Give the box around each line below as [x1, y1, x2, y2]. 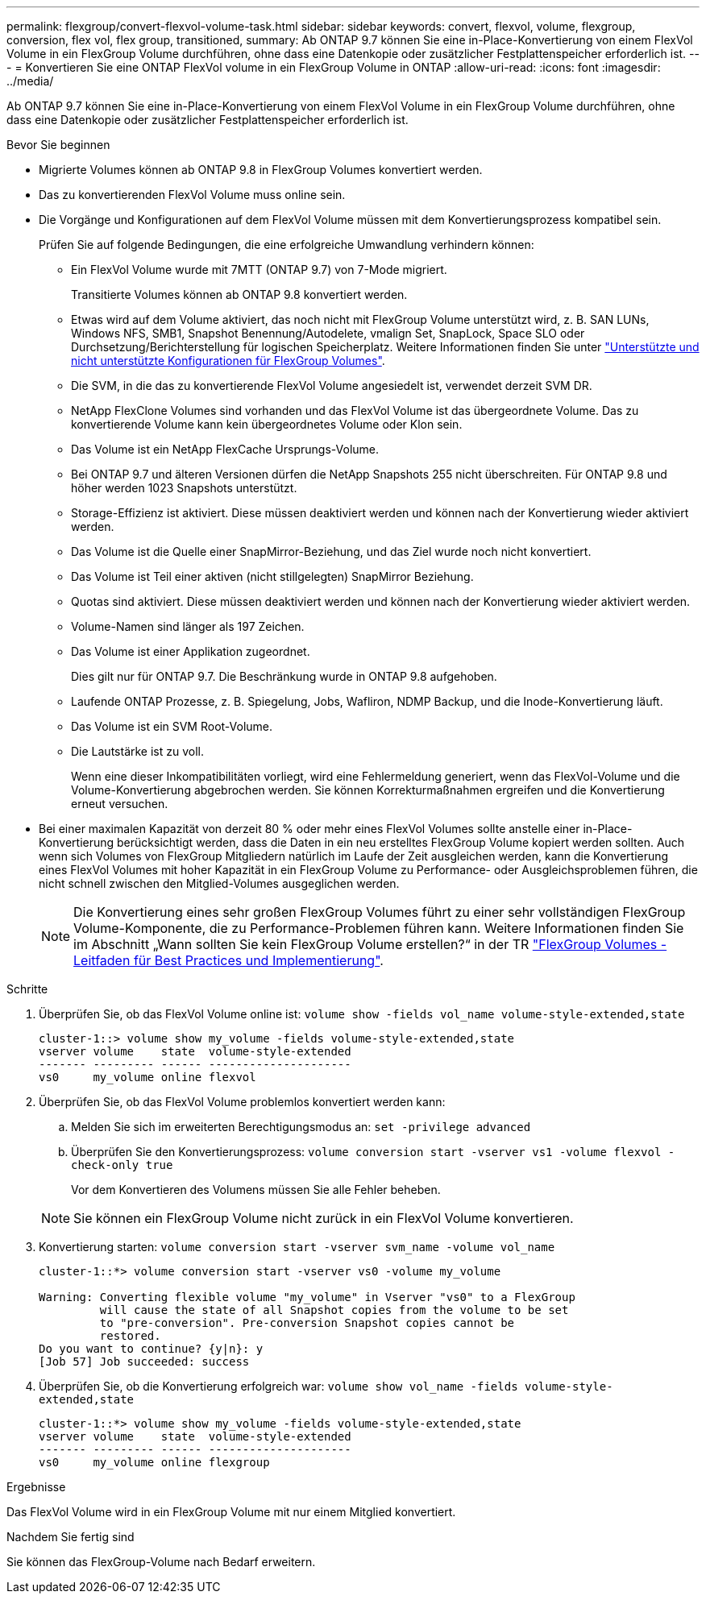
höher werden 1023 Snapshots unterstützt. [71, 481, 297, 495]
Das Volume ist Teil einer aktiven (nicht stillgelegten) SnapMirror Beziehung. [71, 570, 474, 583]
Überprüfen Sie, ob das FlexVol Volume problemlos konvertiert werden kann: [39, 1095, 446, 1109]
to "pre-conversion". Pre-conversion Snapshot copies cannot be [99, 1316, 515, 1329]
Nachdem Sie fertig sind [6, 1530, 135, 1544]
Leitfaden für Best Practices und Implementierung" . [73, 952, 384, 968]
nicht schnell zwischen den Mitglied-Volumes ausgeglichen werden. [39, 877, 400, 890]
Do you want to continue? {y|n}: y [39, 1342, 264, 1355]
